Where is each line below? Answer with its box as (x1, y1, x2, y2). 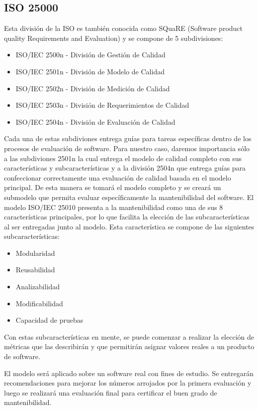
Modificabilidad (15, 298, 63, 308)
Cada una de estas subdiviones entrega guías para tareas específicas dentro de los (4, 133, 252, 144)
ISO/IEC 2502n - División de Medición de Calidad (15, 83, 170, 93)
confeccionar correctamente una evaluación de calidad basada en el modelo (4, 172, 231, 183)
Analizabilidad (15, 281, 60, 292)
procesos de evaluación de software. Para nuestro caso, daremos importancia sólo (4, 143, 250, 153)
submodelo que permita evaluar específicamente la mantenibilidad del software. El (4, 192, 254, 202)
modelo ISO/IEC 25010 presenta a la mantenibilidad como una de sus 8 (4, 202, 223, 212)
